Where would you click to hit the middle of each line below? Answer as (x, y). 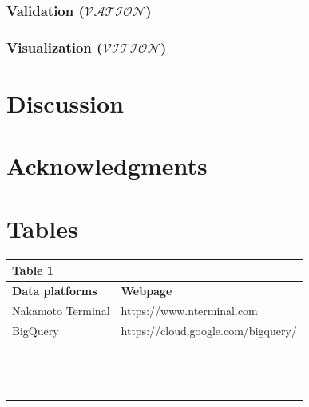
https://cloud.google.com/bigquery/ (209, 330)
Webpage (147, 290)
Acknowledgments (107, 166)
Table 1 (33, 270)
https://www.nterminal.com (189, 310)
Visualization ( (55, 47)
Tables (42, 228)
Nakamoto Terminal (61, 310)
